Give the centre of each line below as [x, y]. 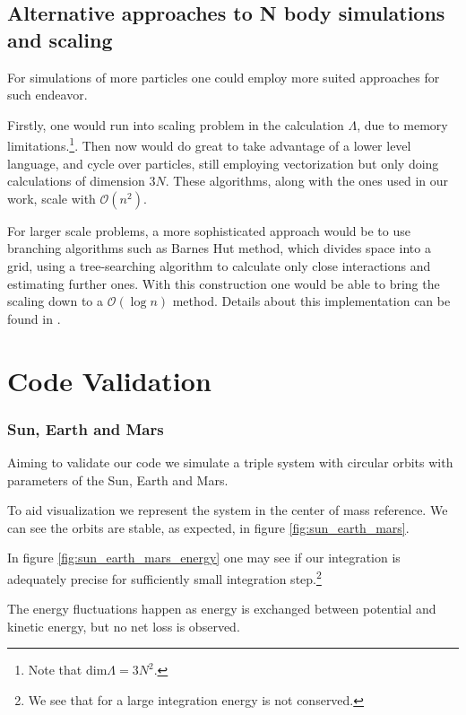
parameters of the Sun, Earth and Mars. [118, 480]
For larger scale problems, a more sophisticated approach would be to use [209, 230]
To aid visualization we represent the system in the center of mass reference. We [228, 510]
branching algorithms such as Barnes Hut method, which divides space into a [219, 248]
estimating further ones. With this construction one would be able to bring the [224, 283]
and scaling [60, 39]
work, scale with [52, 198]
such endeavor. [47, 95]
